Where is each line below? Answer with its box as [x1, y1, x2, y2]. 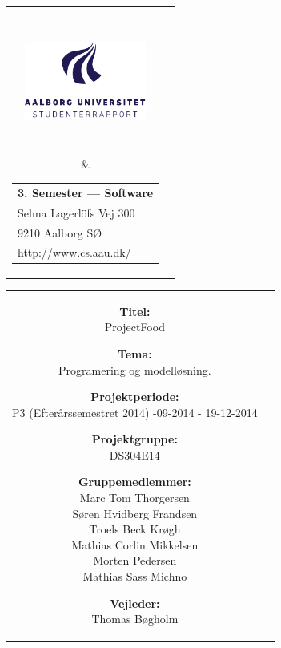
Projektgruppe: [91, 431, 178, 448]
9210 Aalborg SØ [18, 224, 102, 241]
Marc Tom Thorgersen [79, 489, 190, 506]
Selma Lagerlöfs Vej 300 [18, 204, 135, 221]
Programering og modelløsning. [58, 361, 211, 378]
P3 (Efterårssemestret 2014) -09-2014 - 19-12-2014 [12, 403, 258, 420]
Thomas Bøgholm [91, 610, 179, 627]
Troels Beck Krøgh [89, 520, 181, 537]
